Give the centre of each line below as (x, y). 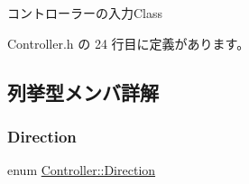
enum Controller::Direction (82, 170)
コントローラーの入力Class (85, 13)
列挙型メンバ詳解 (83, 92)
